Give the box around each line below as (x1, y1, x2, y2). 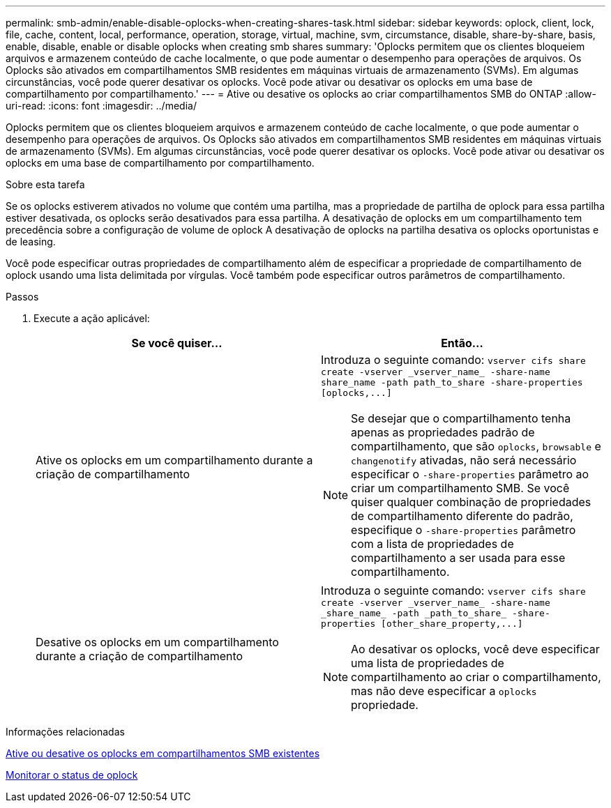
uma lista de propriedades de (351, 656, 504, 670)
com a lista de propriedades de (351, 537, 514, 551)
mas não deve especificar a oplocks (351, 684, 537, 698)
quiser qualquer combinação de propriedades (351, 495, 591, 509)
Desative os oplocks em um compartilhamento (36, 634, 279, 649)
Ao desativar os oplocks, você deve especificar (351, 642, 600, 656)
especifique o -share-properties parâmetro (351, 523, 576, 537)
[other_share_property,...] (381, 618, 523, 629)
